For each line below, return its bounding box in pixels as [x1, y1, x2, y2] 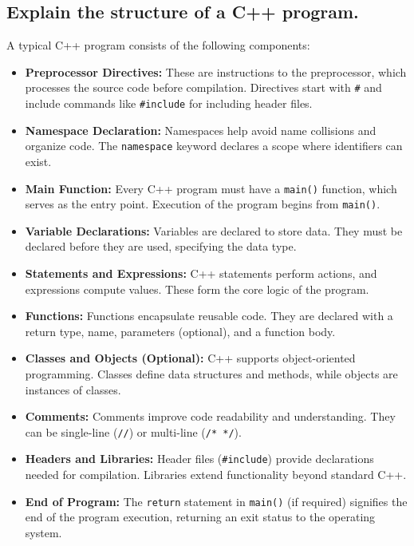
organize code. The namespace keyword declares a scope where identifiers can [25, 137, 403, 154]
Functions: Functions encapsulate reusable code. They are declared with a [25, 307, 393, 324]
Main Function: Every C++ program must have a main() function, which [25, 180, 397, 196]
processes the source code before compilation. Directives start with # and [25, 79, 382, 96]
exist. [25, 152, 52, 169]
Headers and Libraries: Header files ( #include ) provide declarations [25, 450, 374, 467]
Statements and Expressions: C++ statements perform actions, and [25, 265, 377, 282]
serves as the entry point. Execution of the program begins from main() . [25, 196, 380, 212]
